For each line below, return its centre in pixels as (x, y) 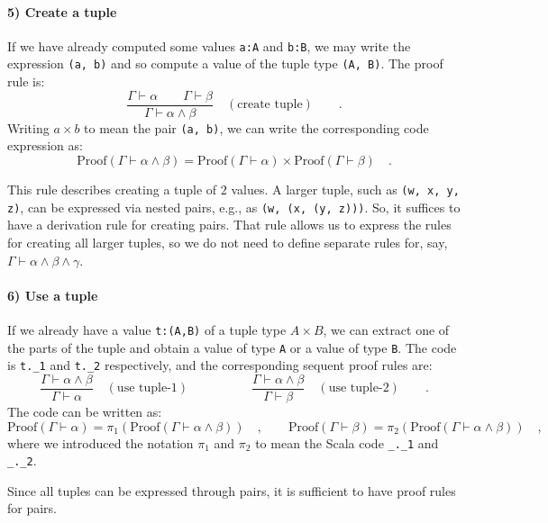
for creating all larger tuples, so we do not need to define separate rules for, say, (228, 242)
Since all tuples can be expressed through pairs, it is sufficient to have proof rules (232, 490)
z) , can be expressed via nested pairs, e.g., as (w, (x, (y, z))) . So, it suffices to (234, 207)
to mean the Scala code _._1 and (347, 442)
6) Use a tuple (53, 295)
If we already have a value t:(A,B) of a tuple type (147, 329)
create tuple (270, 105)
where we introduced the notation (100, 442)
